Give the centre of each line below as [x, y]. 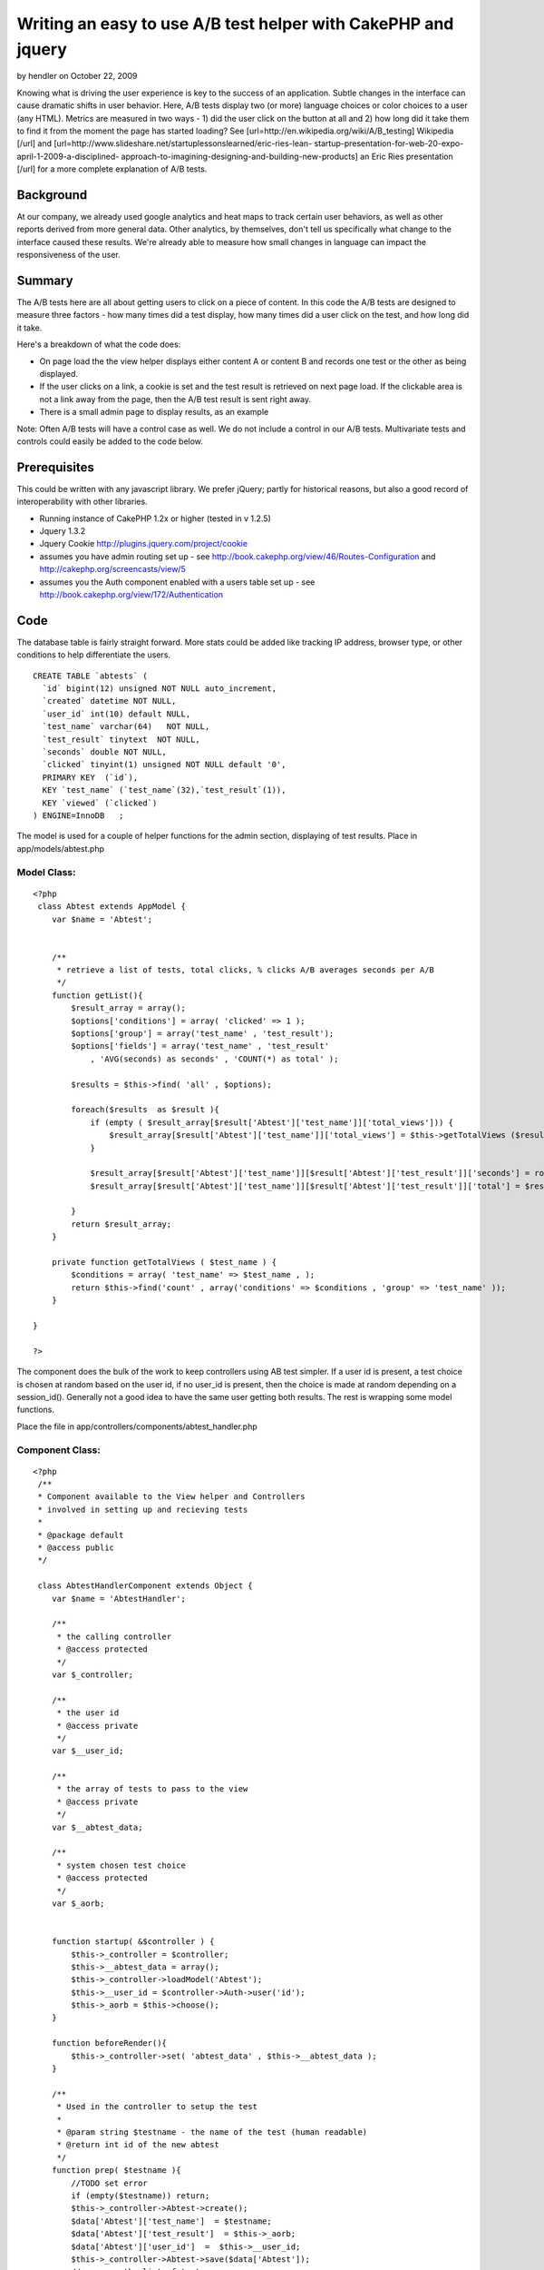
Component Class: [59, 1450]
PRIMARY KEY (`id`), [90, 777]
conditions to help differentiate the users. [94, 655]
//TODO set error [110, 2183]
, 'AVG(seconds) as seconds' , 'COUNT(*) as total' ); [214, 1059]
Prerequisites [55, 467]
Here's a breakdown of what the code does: [99, 344]
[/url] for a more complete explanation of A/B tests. [112, 169]
